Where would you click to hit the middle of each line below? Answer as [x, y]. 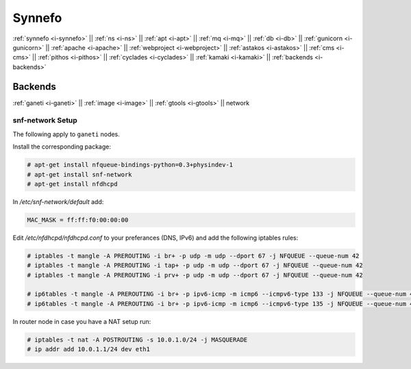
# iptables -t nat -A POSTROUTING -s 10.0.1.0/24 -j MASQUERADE [137, 340]
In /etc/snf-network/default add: [58, 201]
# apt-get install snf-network [80, 174]
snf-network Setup [45, 120]
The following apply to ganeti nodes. [66, 134]
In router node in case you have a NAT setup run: [82, 321]
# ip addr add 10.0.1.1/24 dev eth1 [89, 349]
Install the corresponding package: [62, 147]
